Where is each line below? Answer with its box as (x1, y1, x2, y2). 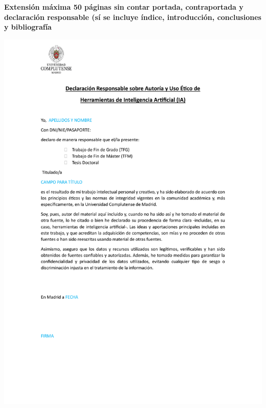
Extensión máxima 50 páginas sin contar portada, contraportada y (4, 2, 243, 12)
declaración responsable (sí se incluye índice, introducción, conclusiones (4, 11, 261, 22)
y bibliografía (4, 21, 52, 32)
